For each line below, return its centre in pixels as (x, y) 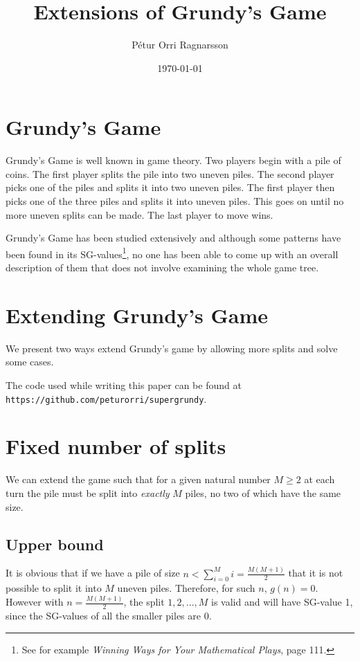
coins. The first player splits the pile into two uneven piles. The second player (170, 173)
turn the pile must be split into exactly (88, 492)
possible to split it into (54, 588)
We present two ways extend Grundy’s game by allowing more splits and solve (172, 348)
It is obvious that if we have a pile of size (93, 573)
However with (35, 602)
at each (319, 479)
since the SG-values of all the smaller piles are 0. (109, 616)
